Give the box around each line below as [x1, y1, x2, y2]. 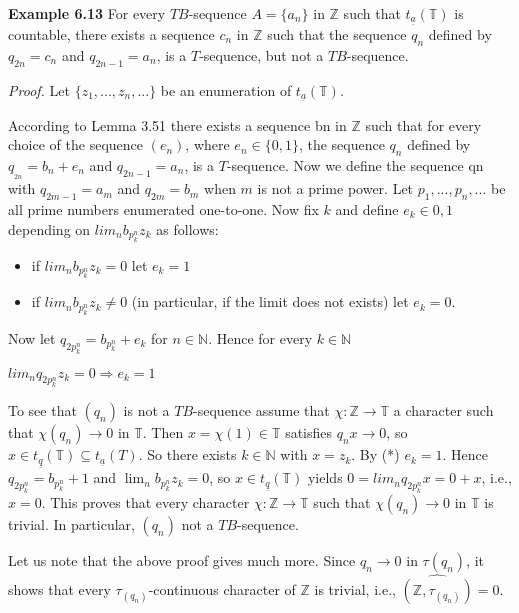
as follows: [156, 218, 219, 239]
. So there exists [138, 444, 237, 465]
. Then [142, 422, 184, 443]
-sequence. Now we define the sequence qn [226, 155, 484, 176]
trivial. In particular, [8, 514, 135, 535]
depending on [8, 218, 91, 239]
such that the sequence [267, 24, 407, 45]
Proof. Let [8, 79, 70, 100]
